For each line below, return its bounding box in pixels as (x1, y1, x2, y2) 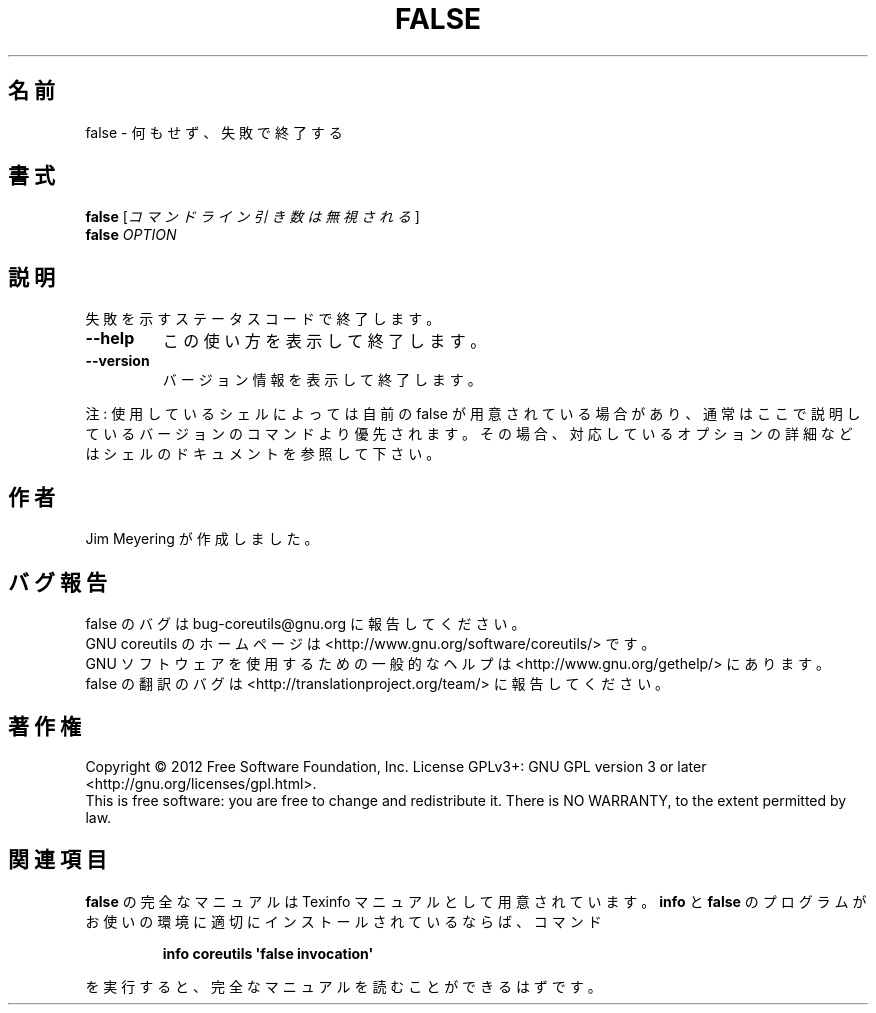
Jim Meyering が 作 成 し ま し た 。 (85, 530, 319, 548)
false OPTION (85, 226, 177, 244)
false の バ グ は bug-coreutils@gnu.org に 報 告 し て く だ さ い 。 (85, 614, 526, 632)
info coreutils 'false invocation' (162, 944, 374, 962)
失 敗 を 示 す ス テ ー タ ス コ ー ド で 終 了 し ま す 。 (85, 310, 441, 328)
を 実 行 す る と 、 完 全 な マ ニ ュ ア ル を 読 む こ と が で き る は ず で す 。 (85, 977, 602, 995)
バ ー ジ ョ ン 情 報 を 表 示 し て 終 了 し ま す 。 (162, 371, 482, 389)
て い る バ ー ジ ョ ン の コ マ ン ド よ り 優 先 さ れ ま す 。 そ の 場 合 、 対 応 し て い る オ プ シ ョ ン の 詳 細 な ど (85, 425, 853, 443)
